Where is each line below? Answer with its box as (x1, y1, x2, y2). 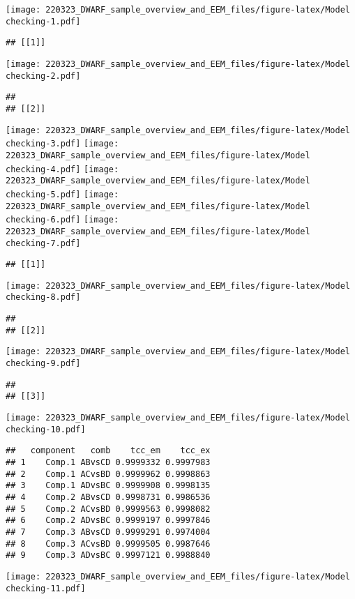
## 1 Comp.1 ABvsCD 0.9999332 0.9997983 (6, 457, 211, 468)
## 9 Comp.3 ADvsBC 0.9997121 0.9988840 (6, 550, 211, 561)
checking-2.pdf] (6, 70, 81, 81)
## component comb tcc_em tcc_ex (6, 446, 211, 456)
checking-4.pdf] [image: (6, 164, 119, 174)
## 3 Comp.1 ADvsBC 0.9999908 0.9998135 (6, 480, 211, 491)
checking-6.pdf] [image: (6, 215, 119, 225)
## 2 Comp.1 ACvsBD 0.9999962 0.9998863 (6, 469, 211, 479)
